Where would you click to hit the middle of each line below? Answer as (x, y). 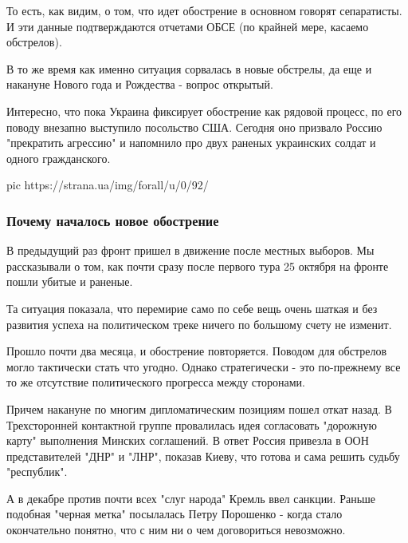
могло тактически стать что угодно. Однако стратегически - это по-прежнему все (204, 366)
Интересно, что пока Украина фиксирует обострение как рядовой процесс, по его (204, 111)
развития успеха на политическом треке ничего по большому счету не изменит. (199, 324)
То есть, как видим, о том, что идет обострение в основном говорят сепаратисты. (204, 10)
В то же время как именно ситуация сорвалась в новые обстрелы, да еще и (189, 68)
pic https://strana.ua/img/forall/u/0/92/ (108, 185)
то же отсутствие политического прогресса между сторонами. (156, 382)
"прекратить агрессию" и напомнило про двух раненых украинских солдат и (191, 143)
